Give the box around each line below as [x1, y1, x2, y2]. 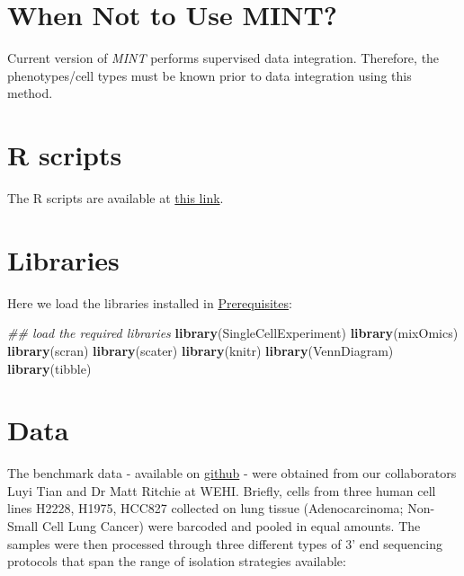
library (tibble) [7, 359, 92, 377]
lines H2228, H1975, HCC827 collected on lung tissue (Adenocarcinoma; [7, 499, 404, 518]
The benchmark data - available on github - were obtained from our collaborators [7, 464, 457, 483]
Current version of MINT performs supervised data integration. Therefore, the [7, 49, 440, 67]
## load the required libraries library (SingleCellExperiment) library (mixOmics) [7, 323, 459, 342]
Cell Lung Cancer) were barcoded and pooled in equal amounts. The [41, 517, 421, 536]
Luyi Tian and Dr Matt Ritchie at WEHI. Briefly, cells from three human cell [7, 481, 436, 500]
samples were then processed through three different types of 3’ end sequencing [7, 534, 443, 553]
